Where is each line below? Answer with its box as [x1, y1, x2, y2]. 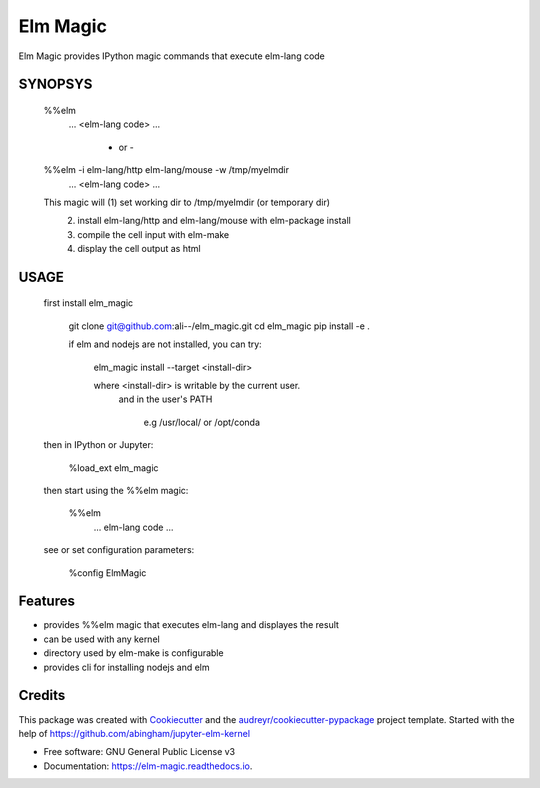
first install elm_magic [43, 297, 134, 309]
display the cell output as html [77, 243, 201, 255]
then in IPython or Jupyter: [43, 439, 154, 451]
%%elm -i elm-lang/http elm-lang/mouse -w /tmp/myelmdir [43, 164, 290, 176]
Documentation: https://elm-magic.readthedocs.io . [43, 760, 253, 772]
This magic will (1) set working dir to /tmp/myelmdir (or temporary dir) [43, 196, 330, 208]
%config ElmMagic [68, 566, 147, 579]
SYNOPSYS [18, 76, 93, 93]
